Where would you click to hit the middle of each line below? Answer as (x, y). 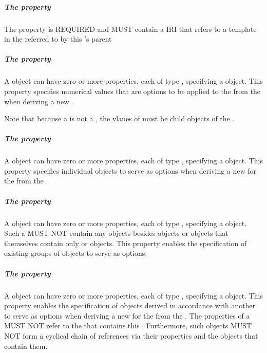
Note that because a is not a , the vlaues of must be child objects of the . (119, 118)
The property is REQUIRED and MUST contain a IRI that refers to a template (130, 29)
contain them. (26, 346)
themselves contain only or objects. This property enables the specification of (126, 243)
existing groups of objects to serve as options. (76, 253)
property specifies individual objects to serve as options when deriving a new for (130, 170)
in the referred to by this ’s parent (58, 39)
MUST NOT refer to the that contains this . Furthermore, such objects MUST (128, 326)
